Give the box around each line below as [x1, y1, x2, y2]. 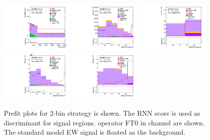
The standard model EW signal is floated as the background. [4, 127, 186, 137]
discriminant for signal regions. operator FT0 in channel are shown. [4, 117, 205, 127]
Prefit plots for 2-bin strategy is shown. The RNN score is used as [4, 107, 200, 118]
